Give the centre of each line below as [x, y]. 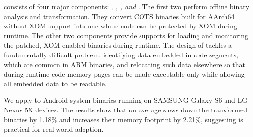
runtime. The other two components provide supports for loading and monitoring [126, 35]
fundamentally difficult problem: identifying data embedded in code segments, [121, 54]
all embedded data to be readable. [55, 83]
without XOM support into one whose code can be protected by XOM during [121, 26]
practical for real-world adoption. [54, 129]
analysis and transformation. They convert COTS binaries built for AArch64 [119, 16]
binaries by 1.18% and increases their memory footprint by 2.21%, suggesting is [124, 119]
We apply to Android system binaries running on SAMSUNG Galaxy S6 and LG [126, 100]
